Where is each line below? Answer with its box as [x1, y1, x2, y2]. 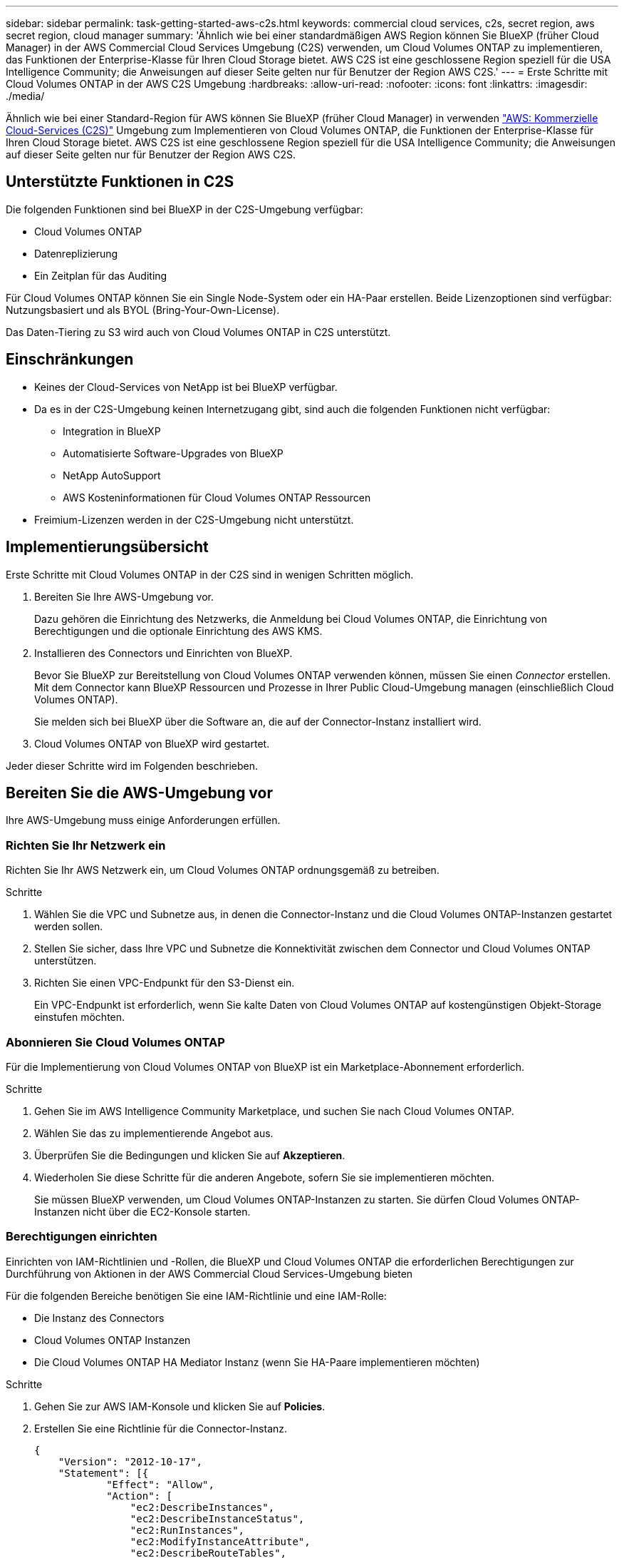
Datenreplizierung [34, 247, 118, 260]
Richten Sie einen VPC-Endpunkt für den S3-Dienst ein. [34, 977, 295, 989]
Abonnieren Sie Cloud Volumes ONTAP [6, 1034, 225, 1049]
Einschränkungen [6, 350, 134, 369]
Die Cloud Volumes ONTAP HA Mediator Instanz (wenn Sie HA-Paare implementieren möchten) [34, 1355, 480, 1368]
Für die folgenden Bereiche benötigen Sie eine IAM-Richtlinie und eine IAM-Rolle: [6, 1289, 387, 1302]
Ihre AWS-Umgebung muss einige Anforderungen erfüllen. [6, 814, 281, 827]
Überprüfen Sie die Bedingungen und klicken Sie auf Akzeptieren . [34, 1149, 345, 1161]
